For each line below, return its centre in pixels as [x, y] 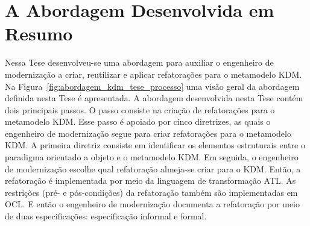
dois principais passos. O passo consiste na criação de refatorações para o [140, 109]
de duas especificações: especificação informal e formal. [106, 216]
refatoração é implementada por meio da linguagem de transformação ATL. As [150, 180]
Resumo [39, 33]
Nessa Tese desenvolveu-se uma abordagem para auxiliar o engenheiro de [139, 62]
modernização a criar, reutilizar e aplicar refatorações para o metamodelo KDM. [153, 74]
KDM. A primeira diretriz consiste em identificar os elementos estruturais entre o [155, 145]
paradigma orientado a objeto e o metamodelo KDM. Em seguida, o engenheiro [152, 157]
